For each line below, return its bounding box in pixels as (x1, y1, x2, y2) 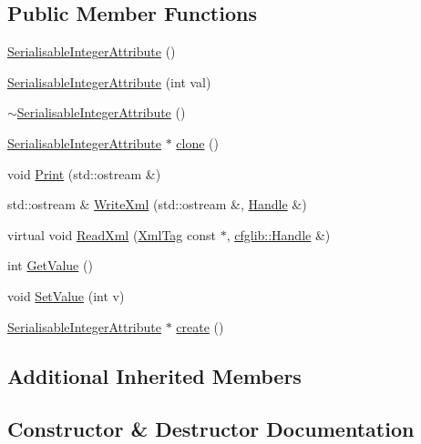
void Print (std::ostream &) (7, 164, 161, 183)
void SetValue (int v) (7, 286, 125, 305)
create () (176, 317, 224, 336)
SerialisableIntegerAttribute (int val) (7, 72, 211, 91)
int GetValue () (7, 256, 93, 275)
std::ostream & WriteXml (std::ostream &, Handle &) (7, 195, 307, 214)
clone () (176, 133, 220, 152)
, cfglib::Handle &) (226, 225, 331, 244)
